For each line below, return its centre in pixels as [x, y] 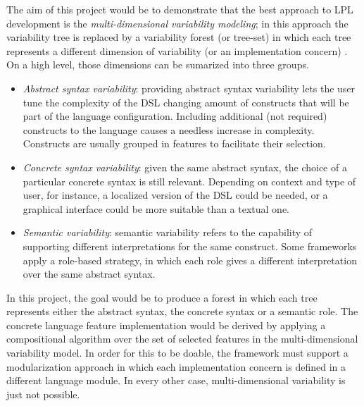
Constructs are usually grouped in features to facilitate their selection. [174, 143]
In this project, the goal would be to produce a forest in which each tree [162, 297]
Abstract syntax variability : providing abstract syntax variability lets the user [189, 88]
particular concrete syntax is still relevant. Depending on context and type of [189, 181]
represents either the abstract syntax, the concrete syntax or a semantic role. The [182, 311]
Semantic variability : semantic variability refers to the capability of [168, 232]
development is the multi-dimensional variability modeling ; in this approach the [177, 23]
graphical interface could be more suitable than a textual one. [156, 208]
